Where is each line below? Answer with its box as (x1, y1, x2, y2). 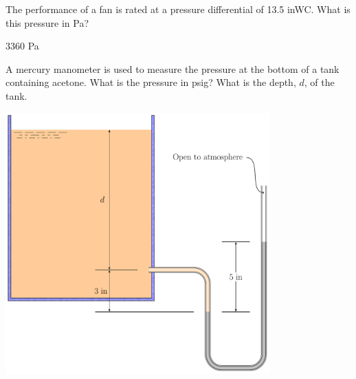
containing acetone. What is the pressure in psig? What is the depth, (5, 75, 296, 89)
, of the (304, 75, 335, 89)
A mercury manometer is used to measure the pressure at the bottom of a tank (5, 61, 340, 76)
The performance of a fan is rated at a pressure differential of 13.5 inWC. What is (5, 2, 351, 16)
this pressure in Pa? (5, 15, 89, 30)
